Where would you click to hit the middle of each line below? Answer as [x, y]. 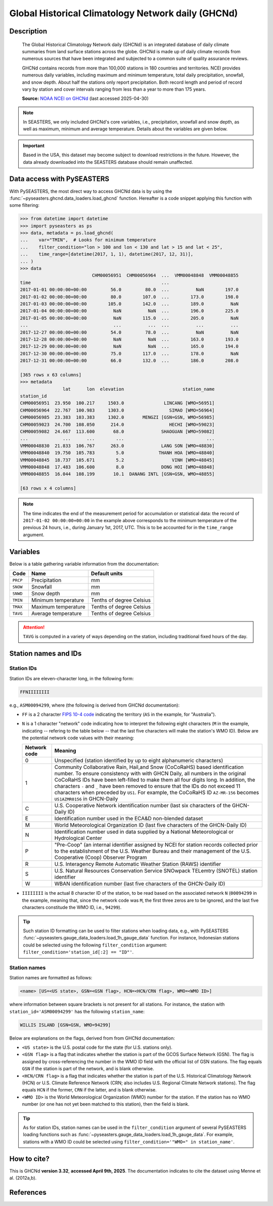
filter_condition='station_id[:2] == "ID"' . [78, 952]
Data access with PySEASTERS [59, 179]
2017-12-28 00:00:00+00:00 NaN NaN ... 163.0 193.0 [129, 339]
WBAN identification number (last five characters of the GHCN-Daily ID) [140, 884]
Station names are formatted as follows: [51, 978]
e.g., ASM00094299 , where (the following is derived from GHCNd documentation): [95, 705]
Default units [107, 574]
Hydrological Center [78, 838]
